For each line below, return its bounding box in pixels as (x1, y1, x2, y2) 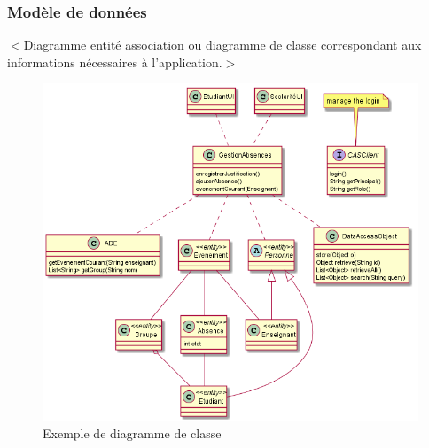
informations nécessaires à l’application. (7, 52, 222, 71)
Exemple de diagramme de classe (43, 424, 222, 443)
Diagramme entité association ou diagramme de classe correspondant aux (23, 35, 422, 54)
